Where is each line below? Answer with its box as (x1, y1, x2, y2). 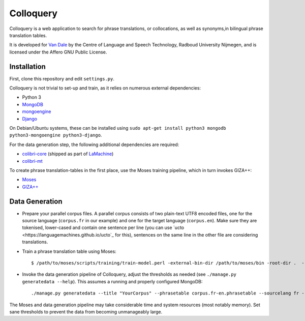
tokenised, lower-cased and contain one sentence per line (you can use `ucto (22, 224, 185, 231)
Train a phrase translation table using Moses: (22, 248, 116, 254)
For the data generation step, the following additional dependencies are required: (9, 141, 179, 148)
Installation (9, 62, 46, 71)
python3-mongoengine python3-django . (9, 132, 102, 138)
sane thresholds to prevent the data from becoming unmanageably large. (9, 308, 163, 315)
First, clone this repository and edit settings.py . (9, 75, 114, 81)
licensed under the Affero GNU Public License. (9, 49, 107, 55)
